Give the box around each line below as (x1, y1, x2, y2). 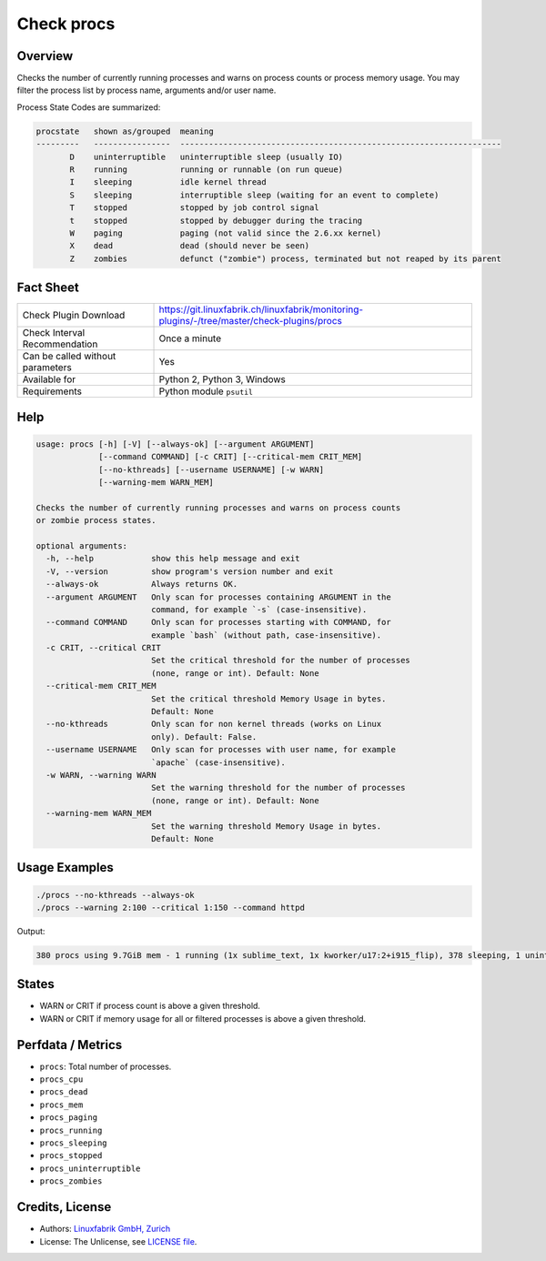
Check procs (16, 14, 116, 34)
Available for (22, 373, 76, 386)
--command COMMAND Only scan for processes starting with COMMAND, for (45, 617, 391, 628)
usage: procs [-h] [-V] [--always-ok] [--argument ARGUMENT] (35, 439, 315, 449)
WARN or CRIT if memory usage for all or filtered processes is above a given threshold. (39, 1013, 367, 1024)
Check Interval (22, 327, 86, 339)
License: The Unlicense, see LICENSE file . (39, 1236, 197, 1246)
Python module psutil (158, 385, 254, 398)
